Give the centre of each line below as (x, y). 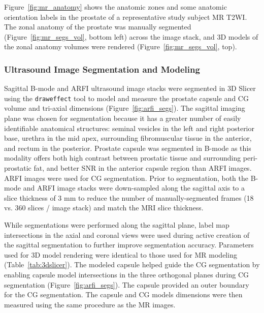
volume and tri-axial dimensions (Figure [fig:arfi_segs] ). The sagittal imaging (125, 108)
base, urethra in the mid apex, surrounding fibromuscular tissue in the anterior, (128, 138)
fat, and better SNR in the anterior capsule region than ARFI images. (143, 168)
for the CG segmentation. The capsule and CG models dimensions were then (123, 294)
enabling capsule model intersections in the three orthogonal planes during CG (127, 274)
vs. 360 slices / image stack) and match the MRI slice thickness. (104, 208)
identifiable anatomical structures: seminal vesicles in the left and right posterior (129, 128)
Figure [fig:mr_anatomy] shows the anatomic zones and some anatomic (115, 7)
